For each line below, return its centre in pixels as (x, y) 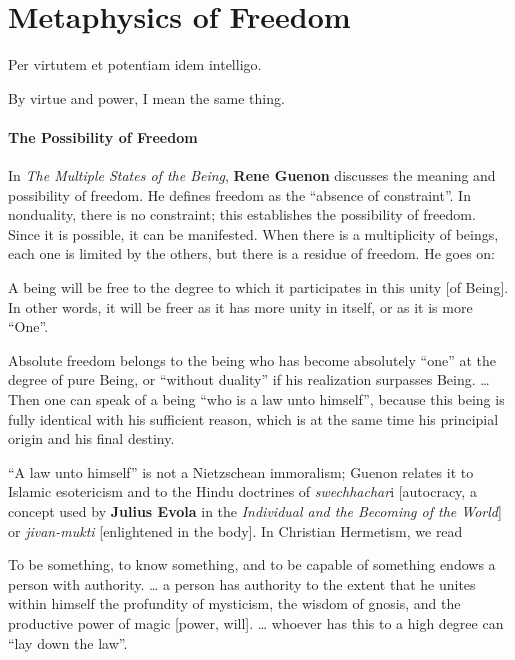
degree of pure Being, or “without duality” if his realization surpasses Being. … (249, 379)
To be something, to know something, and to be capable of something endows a (252, 564)
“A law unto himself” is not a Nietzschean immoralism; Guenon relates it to (241, 471)
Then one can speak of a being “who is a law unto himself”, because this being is (256, 399)
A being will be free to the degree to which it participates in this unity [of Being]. (258, 287)
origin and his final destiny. (91, 438)
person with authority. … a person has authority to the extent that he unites (242, 583)
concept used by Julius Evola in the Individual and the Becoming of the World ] (255, 511)
